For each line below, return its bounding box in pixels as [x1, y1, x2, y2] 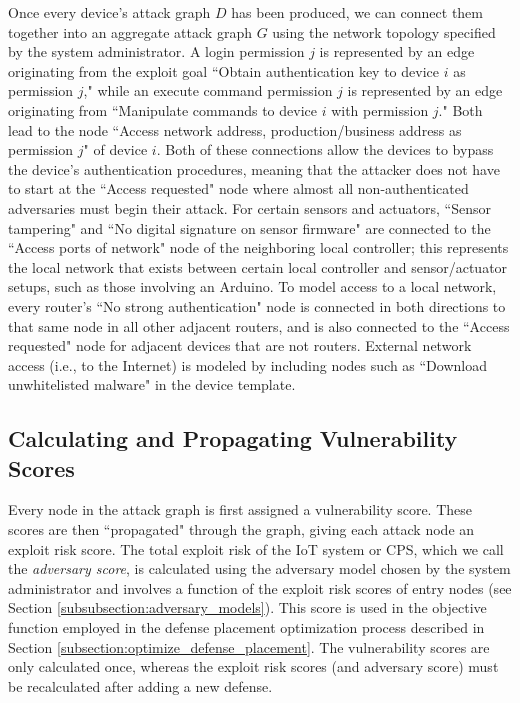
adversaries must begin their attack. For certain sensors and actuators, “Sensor [8, 197, 491, 218]
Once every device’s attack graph [8, 2, 211, 22]
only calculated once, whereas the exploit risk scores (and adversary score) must [8, 656, 499, 677]
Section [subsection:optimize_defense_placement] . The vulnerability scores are [8, 636, 490, 657]
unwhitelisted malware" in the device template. [8, 374, 296, 395]
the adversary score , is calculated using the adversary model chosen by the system [8, 558, 511, 579]
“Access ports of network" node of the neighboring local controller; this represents [8, 237, 509, 258]
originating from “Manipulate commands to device [8, 99, 317, 120]
